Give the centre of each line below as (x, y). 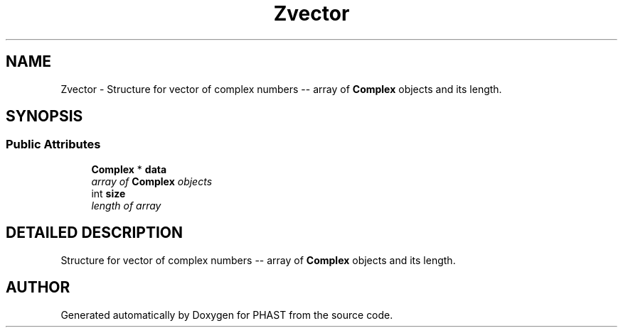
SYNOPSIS (44, 116)
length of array (126, 205)
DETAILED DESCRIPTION (95, 233)
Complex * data (129, 169)
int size (108, 193)
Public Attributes (53, 144)
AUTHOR (38, 288)
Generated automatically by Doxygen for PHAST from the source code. (227, 315)
